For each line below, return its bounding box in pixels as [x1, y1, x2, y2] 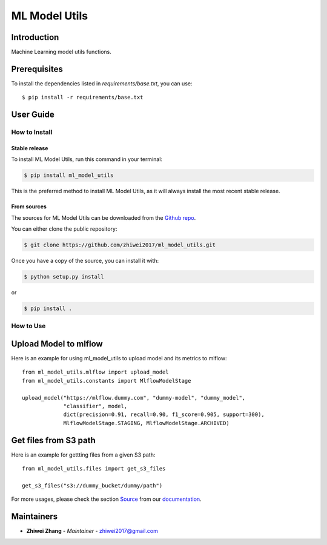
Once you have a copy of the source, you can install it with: [11, 257, 159, 265]
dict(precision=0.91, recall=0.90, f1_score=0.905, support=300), [63, 411, 265, 418]
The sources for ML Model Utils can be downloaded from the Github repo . [11, 214, 196, 221]
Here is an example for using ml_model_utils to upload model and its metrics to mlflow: [11, 355, 227, 362]
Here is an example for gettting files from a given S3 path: [11, 451, 156, 458]
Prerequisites [11, 64, 63, 74]
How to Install [11, 128, 53, 136]
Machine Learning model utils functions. [11, 48, 112, 56]
